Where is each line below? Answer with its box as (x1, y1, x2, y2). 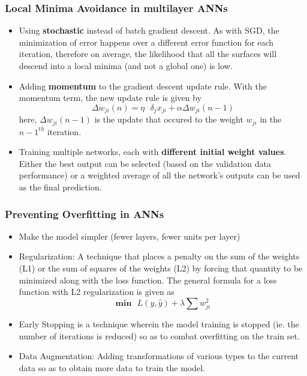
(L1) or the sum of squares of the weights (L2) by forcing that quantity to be (19, 262, 303, 274)
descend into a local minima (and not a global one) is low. (19, 59, 233, 71)
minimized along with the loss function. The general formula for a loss (19, 273, 277, 286)
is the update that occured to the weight (94, 113, 243, 126)
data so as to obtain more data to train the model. (19, 361, 205, 374)
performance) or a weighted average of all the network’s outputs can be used (19, 169, 300, 181)
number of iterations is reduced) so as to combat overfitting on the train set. (19, 329, 300, 342)
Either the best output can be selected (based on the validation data (19, 157, 271, 169)
